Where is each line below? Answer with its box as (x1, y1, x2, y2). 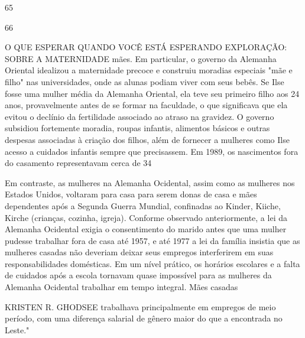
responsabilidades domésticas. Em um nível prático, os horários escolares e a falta (5, 257, 300, 269)
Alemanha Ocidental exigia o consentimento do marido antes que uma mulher (5, 223, 287, 235)
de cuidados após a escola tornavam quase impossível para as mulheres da (5, 269, 272, 281)
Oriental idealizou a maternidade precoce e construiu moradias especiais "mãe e (5, 64, 293, 76)
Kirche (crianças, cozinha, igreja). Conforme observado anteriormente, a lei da (5, 211, 287, 223)
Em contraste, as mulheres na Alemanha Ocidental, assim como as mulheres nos (5, 176, 295, 188)
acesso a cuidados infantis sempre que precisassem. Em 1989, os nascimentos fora (5, 145, 298, 157)
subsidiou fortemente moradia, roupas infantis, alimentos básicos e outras (5, 122, 270, 134)
